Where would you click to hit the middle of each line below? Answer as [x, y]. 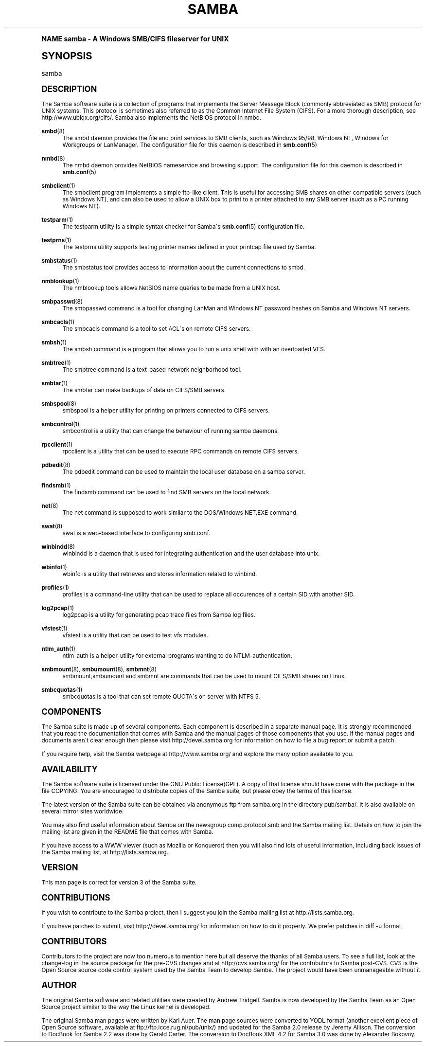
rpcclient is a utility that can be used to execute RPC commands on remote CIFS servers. [181, 451]
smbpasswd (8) [62, 301]
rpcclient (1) [57, 444]
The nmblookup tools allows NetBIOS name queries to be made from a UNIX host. [171, 288]
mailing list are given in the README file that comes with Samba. [127, 832]
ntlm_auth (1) [59, 649]
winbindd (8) [58, 547]
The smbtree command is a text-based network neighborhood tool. [152, 370]
